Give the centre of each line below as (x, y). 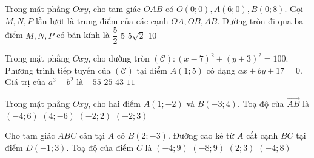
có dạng (221, 70)
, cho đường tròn (119, 58)
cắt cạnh (262, 135)
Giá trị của (25, 82)
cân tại (92, 135)
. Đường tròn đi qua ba (260, 20)
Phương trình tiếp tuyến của (58, 70)
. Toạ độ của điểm (100, 147)
